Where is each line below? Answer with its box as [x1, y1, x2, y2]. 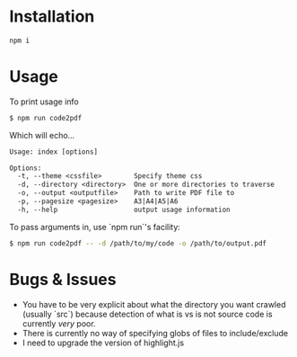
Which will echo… [9, 129, 75, 140]
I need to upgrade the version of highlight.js [22, 337, 185, 348]
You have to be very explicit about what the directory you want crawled [22, 299, 286, 309]
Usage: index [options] [9, 147, 99, 156]
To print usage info [9, 96, 79, 107]
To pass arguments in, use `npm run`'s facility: [9, 221, 181, 232]
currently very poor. [22, 317, 96, 329]
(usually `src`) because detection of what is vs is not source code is [22, 308, 273, 319]
